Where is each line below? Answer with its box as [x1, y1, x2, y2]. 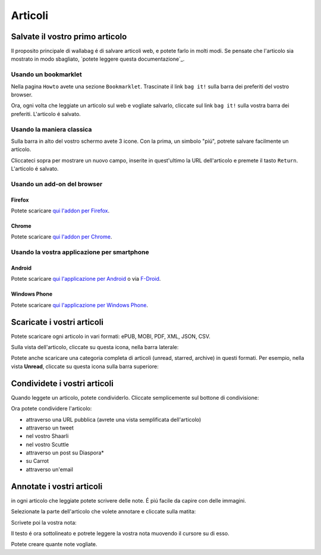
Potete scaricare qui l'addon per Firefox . [11, 207, 110, 214]
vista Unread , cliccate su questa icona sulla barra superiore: [11, 363, 159, 370]
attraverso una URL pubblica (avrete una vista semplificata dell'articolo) [26, 416, 202, 423]
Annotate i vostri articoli [11, 481, 103, 491]
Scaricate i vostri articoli [11, 317, 104, 327]
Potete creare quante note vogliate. [11, 541, 97, 548]
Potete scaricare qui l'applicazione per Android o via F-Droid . [11, 275, 161, 283]
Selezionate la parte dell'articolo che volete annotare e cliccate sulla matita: [11, 508, 196, 515]
